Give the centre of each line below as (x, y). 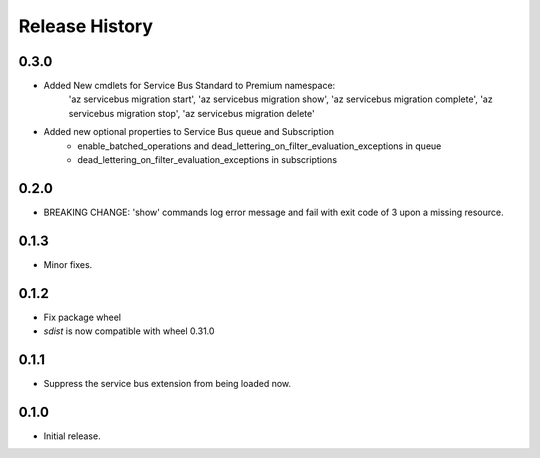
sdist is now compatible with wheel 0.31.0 (129, 331)
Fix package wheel (82, 317)
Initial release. (72, 436)
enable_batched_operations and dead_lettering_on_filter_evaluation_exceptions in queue (259, 146)
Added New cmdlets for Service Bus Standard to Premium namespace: (189, 86)
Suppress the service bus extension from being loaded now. (167, 384)
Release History (86, 26)
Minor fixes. (68, 264)
